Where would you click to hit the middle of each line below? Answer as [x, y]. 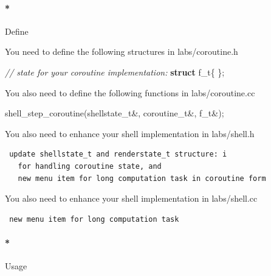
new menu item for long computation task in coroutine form [142, 178]
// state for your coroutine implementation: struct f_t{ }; [115, 72]
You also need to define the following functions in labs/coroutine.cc [130, 92]
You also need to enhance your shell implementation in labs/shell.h [130, 133]
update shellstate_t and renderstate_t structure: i [118, 154]
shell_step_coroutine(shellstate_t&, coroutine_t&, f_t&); [115, 113]
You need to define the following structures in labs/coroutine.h [122, 51]
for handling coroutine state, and [90, 166]
